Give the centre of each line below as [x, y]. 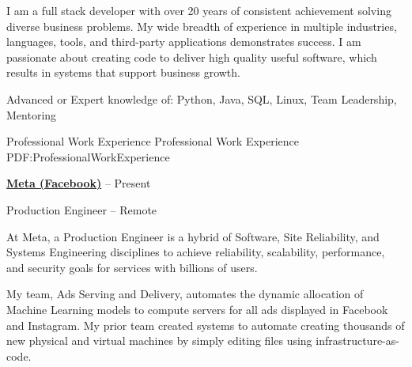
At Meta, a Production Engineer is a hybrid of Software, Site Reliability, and [193, 236]
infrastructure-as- [357, 341]
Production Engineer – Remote [82, 209]
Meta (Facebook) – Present [79, 183]
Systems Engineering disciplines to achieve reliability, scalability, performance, [196, 252]
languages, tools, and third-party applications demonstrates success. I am [184, 42]
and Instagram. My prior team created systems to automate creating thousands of [206, 325]
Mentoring [32, 114]
